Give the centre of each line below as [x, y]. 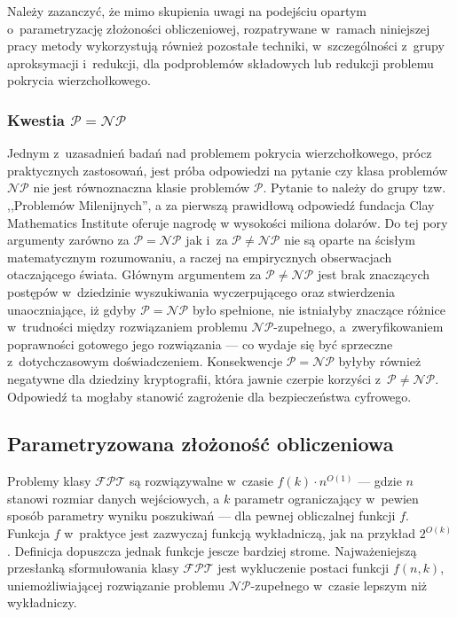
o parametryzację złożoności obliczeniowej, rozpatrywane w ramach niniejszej [219, 28]
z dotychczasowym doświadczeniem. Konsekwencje [145, 361]
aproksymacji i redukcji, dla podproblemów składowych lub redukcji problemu [221, 62]
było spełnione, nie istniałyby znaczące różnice [319, 309]
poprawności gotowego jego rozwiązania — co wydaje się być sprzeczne [200, 344]
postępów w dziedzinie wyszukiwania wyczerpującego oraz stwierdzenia [201, 291]
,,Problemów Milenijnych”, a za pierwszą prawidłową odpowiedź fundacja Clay [221, 204]
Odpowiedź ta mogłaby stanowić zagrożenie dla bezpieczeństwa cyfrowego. [209, 396]
